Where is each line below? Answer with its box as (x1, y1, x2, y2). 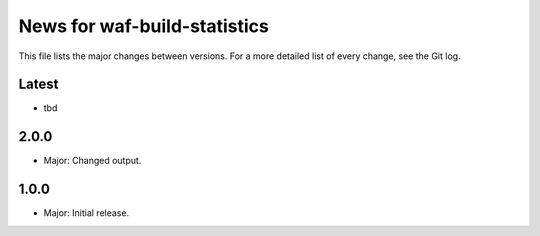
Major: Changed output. (43, 155, 142, 167)
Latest (18, 76, 59, 93)
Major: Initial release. (43, 207, 130, 219)
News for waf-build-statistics (18, 15, 270, 37)
